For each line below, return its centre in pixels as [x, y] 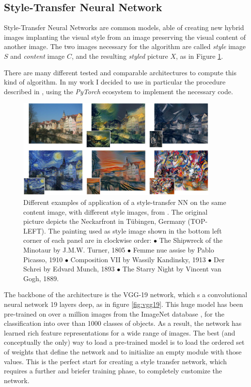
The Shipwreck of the [191, 240]
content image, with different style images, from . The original [116, 211]
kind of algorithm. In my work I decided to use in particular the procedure [115, 82]
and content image [38, 56]
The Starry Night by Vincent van [172, 269]
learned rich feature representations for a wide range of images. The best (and [120, 332]
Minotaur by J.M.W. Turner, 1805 [74, 249]
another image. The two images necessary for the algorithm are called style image [125, 46]
